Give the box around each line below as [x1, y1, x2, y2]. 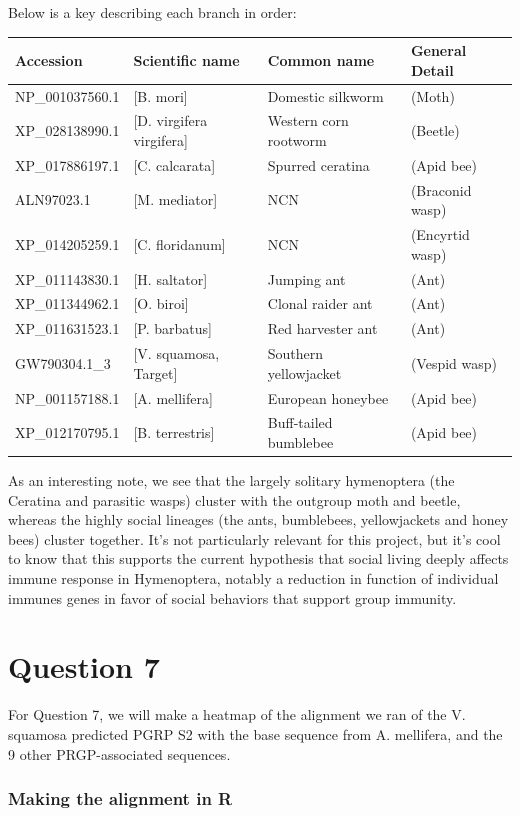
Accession [15, 49, 83, 70]
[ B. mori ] [133, 85, 188, 106]
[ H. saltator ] [133, 268, 208, 289]
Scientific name [133, 49, 240, 70]
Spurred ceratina [267, 154, 370, 175]
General [410, 40, 467, 61]
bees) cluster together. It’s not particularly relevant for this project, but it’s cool [8, 528, 501, 549]
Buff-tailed [267, 412, 333, 433]
